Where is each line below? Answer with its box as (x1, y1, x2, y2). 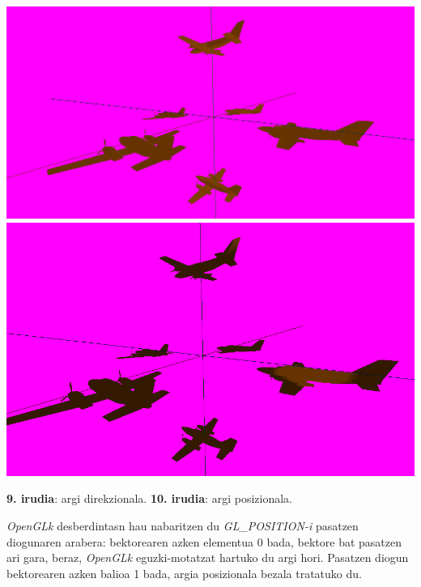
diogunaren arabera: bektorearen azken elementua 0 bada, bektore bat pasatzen (6, 533, 402, 550)
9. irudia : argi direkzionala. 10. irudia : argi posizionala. (6, 490, 292, 507)
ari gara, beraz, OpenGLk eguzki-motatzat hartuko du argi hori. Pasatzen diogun (6, 549, 409, 566)
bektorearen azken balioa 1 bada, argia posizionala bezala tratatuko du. (6, 564, 362, 581)
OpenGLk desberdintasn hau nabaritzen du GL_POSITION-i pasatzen (6, 517, 359, 534)
